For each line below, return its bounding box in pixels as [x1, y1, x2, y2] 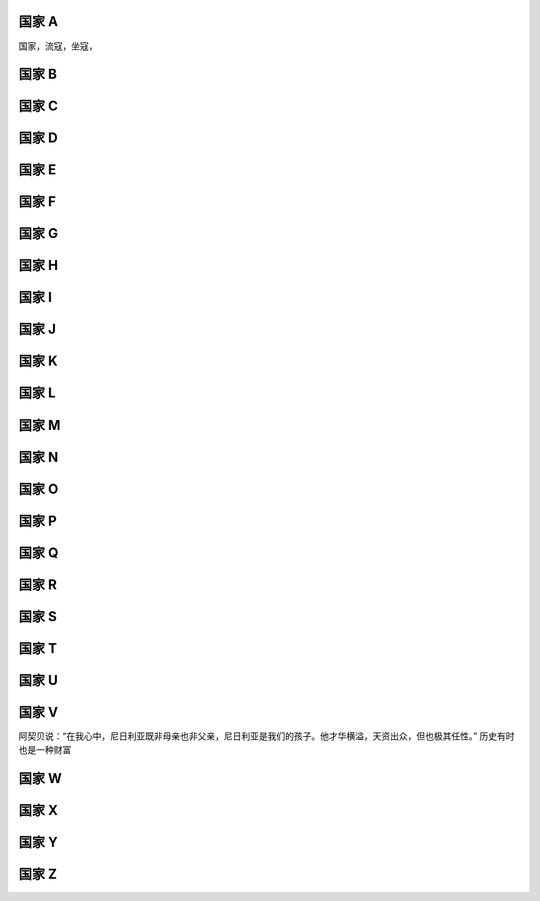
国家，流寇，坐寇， [18, 40, 98, 52]
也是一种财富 [18, 744, 72, 756]
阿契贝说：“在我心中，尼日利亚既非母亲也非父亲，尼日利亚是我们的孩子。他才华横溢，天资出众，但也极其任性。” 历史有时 [18, 730, 515, 742]
